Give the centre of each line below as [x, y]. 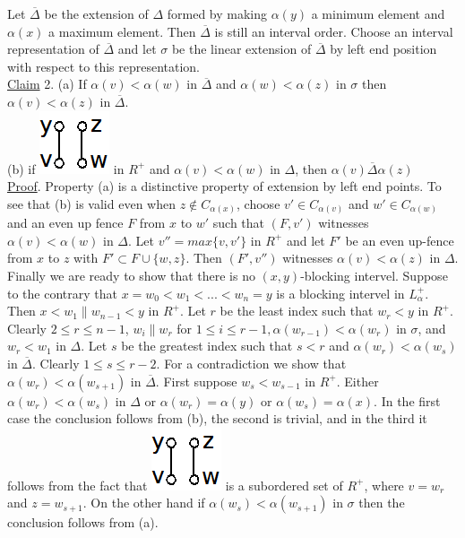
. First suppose [196, 381]
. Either [357, 381]
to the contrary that [62, 293]
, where [384, 485]
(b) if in [66, 168]
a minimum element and [378, 13]
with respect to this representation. [104, 66]
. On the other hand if [144, 503]
